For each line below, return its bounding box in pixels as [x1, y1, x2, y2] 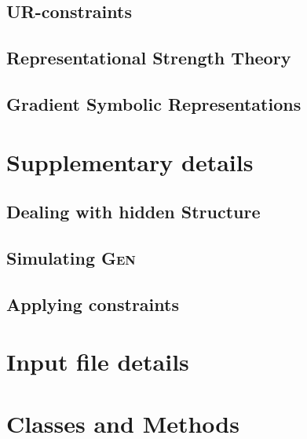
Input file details [6, 346, 189, 378]
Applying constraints [6, 291, 179, 316]
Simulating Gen [6, 245, 136, 269]
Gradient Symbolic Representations [6, 91, 302, 115]
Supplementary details [6, 145, 254, 177]
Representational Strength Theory [6, 46, 291, 70]
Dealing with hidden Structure [6, 199, 261, 224]
